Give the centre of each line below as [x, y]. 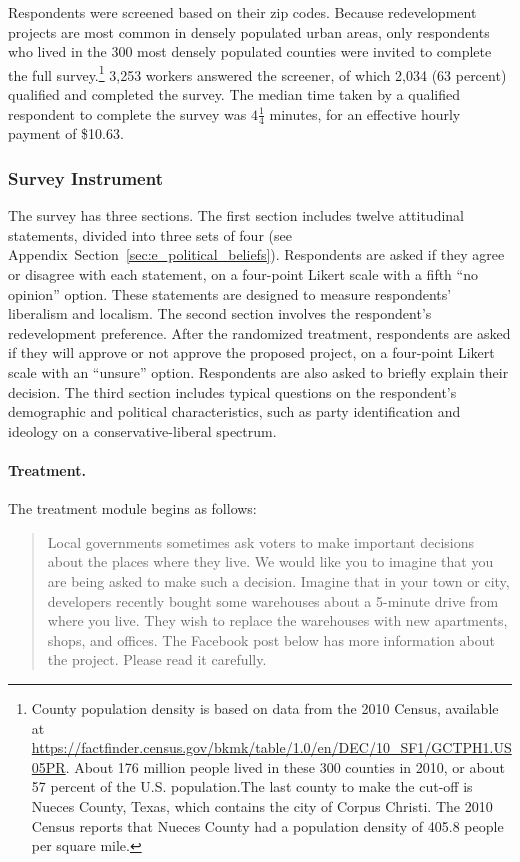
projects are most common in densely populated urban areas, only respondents [249, 31]
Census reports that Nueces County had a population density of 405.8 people [267, 825]
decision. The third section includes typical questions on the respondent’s [232, 391]
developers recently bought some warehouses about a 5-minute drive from [273, 600]
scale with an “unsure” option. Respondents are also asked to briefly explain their [258, 372]
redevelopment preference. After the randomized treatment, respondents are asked [259, 332]
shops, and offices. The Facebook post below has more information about [271, 639]
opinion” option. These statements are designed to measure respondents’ [230, 293]
